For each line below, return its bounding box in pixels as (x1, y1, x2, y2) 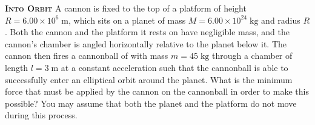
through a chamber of (211, 49, 293, 62)
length (5, 61, 28, 73)
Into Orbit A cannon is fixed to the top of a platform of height (5, 2, 247, 14)
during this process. (5, 109, 78, 121)
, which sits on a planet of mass (68, 13, 186, 26)
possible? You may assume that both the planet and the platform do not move (5, 96, 297, 109)
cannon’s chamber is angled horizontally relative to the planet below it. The (5, 37, 287, 50)
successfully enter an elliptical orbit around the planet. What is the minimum (5, 73, 293, 86)
